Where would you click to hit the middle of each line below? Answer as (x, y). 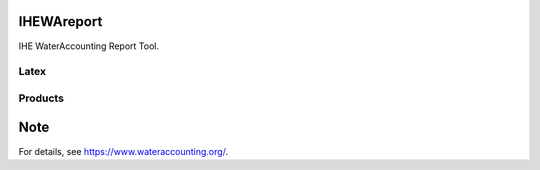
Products (41, 98)
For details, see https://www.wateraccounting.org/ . (123, 151)
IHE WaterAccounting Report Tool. (89, 46)
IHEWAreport (60, 21)
